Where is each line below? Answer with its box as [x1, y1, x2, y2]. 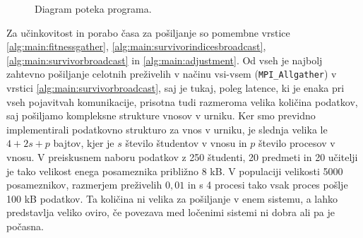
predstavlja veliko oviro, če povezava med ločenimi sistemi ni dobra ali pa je [6, 205, 335, 220]
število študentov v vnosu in [125, 136, 247, 150]
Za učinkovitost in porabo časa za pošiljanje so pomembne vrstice [6, 25, 290, 40]
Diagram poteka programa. [35, 1, 152, 16]
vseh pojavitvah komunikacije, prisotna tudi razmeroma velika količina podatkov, [6, 94, 358, 109]
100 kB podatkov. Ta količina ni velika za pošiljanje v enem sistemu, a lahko [6, 191, 338, 206]
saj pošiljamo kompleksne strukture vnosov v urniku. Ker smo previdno [6, 108, 316, 123]
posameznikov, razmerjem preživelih [6, 177, 162, 192]
